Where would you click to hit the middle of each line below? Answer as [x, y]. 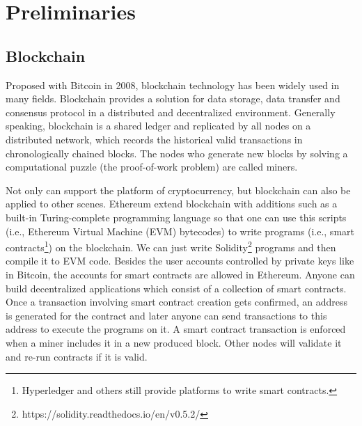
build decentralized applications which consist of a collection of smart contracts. [176, 288]
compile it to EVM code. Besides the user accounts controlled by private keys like [180, 261]
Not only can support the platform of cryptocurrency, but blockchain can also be [178, 190]
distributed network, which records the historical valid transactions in [154, 139]
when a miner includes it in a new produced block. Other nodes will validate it [174, 342]
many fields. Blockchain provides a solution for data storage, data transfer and [173, 98]
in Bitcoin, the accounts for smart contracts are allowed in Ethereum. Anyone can [180, 274]
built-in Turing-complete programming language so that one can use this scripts [176, 217]
